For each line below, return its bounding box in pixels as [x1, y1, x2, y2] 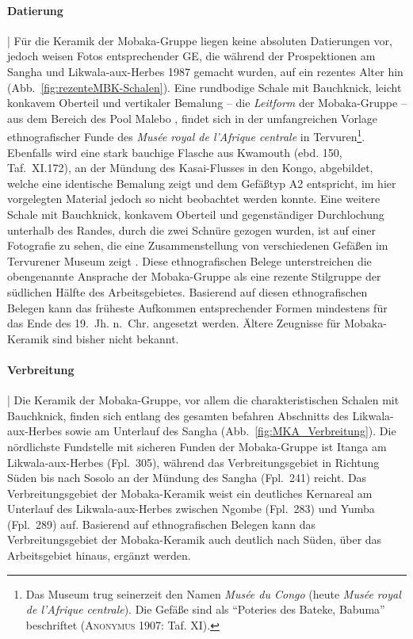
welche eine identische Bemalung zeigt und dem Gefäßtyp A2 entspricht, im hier [7, 174, 396, 191]
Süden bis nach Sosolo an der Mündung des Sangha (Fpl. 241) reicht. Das [7, 469, 367, 486]
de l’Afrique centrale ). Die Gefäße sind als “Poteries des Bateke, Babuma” [25, 601, 385, 618]
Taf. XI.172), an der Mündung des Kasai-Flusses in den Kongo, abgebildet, [7, 159, 373, 176]
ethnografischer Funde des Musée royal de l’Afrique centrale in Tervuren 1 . [7, 126, 365, 145]
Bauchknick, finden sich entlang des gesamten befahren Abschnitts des [7, 407, 349, 423]
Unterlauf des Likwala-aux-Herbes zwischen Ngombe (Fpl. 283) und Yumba [7, 500, 375, 517]
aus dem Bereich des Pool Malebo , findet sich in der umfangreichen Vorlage [7, 109, 378, 126]
